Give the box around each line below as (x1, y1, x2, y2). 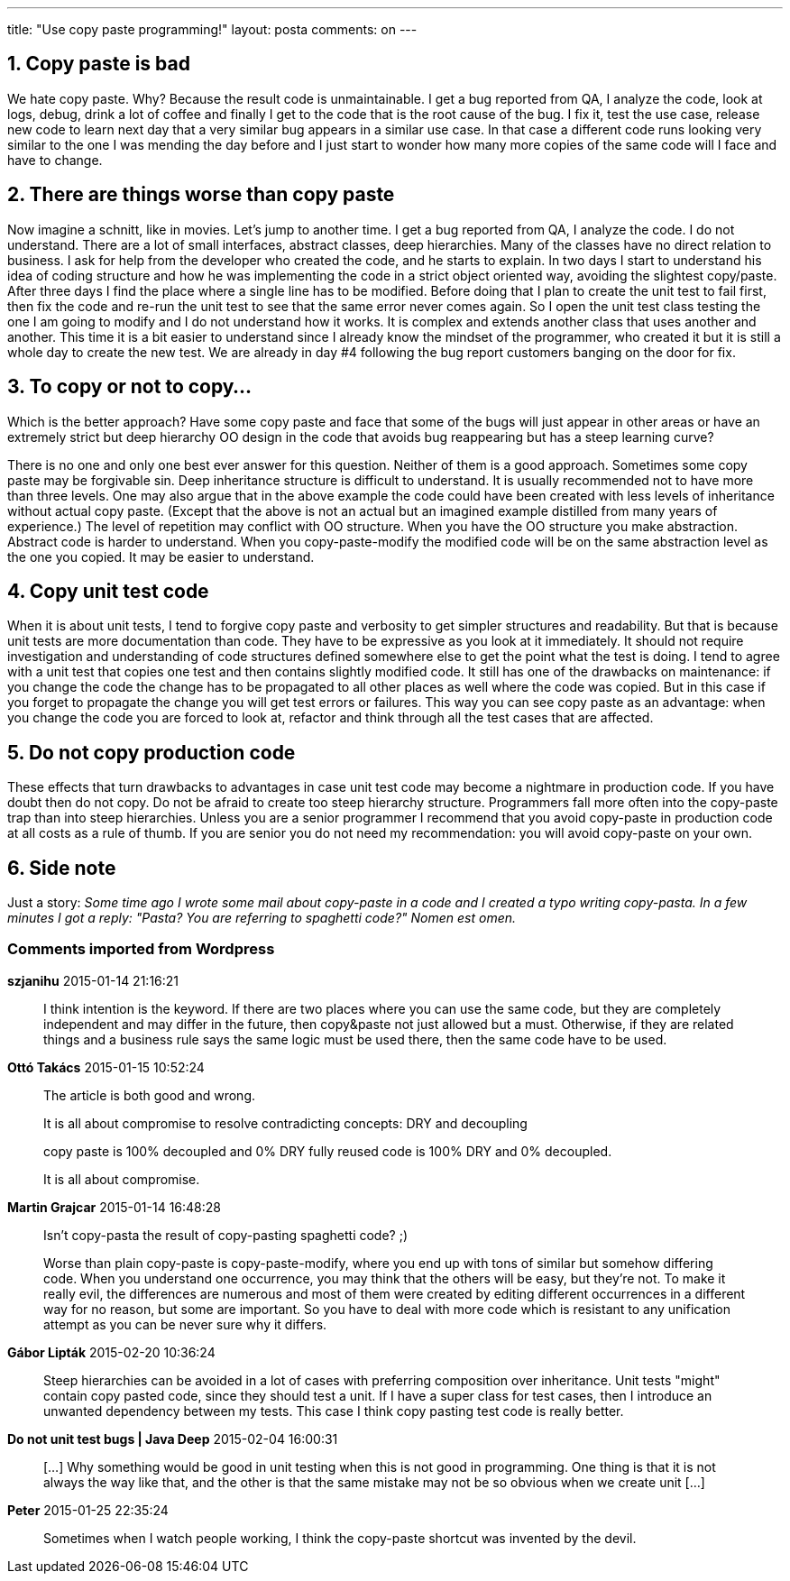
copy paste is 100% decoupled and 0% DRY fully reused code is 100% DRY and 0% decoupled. (43, 1143, 612, 1159)
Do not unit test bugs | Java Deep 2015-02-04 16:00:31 (7, 1430, 338, 1447)
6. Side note (7, 856, 116, 879)
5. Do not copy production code (7, 740, 296, 764)
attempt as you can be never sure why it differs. (43, 1316, 327, 1332)
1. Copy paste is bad (7, 52, 190, 76)
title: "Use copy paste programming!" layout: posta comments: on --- (7, 22, 418, 37)
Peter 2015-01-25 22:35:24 (7, 1502, 169, 1518)
